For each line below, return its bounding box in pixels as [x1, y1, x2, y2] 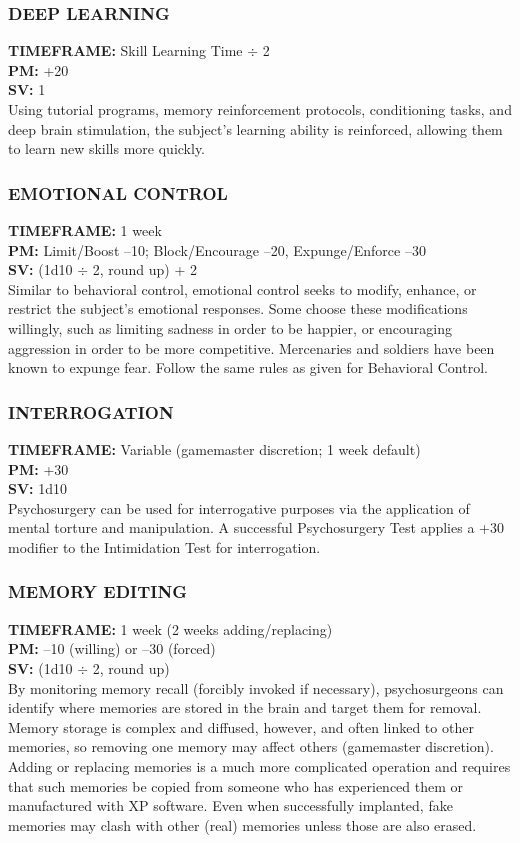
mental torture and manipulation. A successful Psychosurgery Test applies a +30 [8, 517, 504, 538]
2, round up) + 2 [92, 259, 197, 280]
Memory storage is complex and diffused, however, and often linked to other [8, 716, 474, 737]
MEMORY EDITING [8, 579, 187, 604]
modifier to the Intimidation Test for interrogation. [8, 536, 321, 557]
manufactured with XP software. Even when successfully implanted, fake [8, 795, 453, 816]
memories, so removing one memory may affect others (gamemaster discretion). [8, 736, 494, 757]
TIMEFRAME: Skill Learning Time [8, 40, 243, 61]
